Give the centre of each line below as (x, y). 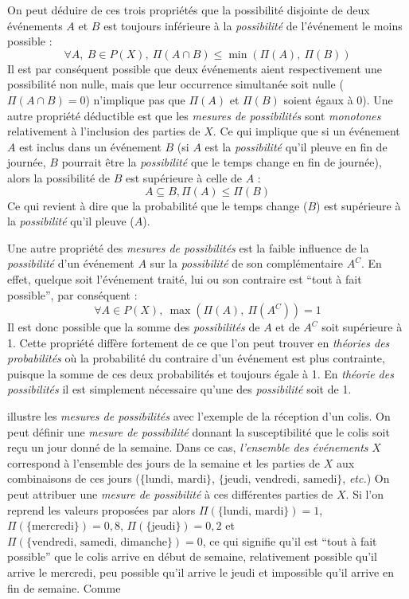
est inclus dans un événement (90, 146)
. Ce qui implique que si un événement (306, 131)
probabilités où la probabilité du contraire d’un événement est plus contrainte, (196, 358)
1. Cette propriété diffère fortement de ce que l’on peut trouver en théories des (199, 342)
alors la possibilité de (58, 177)
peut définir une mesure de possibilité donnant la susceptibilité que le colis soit (199, 431)
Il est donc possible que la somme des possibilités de (134, 327)
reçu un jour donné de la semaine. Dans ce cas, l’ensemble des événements (188, 447)
